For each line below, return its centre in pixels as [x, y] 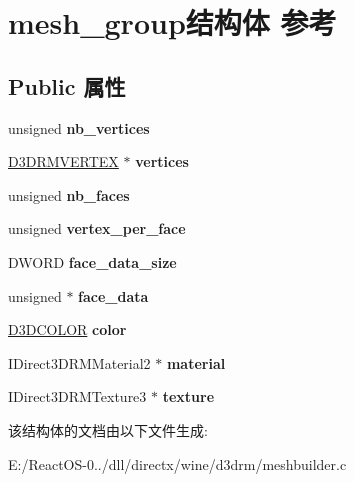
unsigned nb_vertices [79, 127]
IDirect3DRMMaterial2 [79, 362]
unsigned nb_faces [69, 194]
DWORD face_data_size [92, 261]
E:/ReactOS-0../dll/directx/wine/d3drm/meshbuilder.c [177, 463]
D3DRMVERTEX [63, 161]
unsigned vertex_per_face [97, 228]
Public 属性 [67, 85]
